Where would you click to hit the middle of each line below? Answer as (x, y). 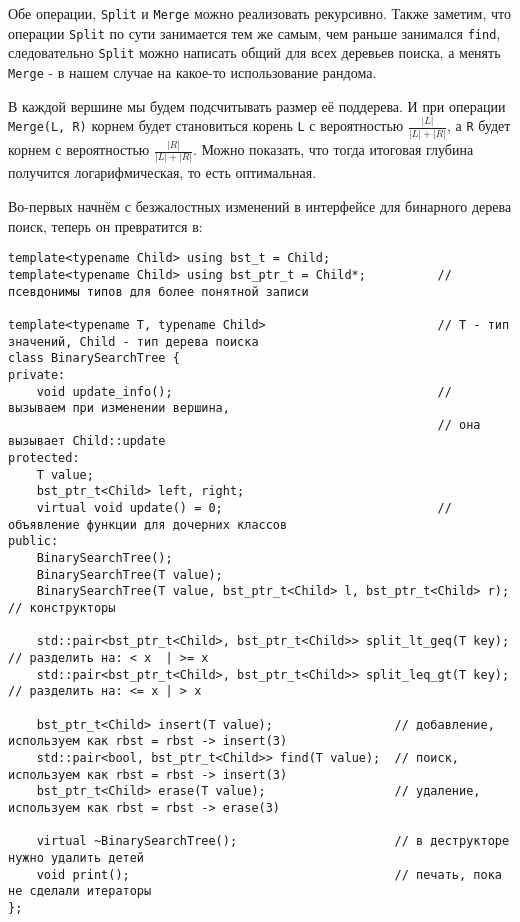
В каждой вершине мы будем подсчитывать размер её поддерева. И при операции (257, 105)
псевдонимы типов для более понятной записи (158, 291)
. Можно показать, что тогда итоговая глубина (333, 149)
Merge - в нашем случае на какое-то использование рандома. (192, 71)
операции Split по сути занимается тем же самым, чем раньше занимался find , (254, 32)
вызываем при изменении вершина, (119, 408)
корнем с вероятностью (79, 149)
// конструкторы (62, 608)
